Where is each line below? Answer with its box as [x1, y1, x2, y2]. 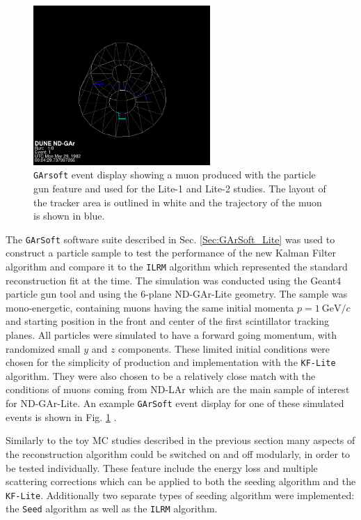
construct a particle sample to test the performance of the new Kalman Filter [6, 245, 337, 260]
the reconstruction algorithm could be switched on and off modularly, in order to [6, 446, 351, 461]
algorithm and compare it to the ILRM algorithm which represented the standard [6, 259, 348, 273]
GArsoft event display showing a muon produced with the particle [33, 167, 316, 182]
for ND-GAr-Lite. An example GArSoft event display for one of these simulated [6, 396, 344, 411]
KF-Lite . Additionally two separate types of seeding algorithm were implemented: [6, 487, 355, 502]
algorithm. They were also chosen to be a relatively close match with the [6, 368, 316, 383]
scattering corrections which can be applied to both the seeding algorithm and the [6, 474, 356, 489]
